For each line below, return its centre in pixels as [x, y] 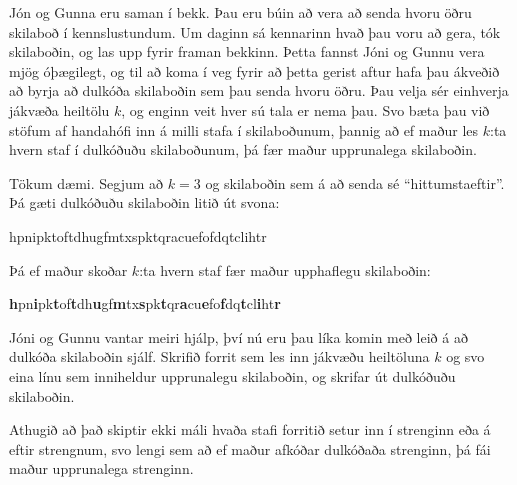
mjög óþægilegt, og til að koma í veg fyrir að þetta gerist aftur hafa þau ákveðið [254, 70]
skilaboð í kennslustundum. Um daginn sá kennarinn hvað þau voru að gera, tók [255, 31]
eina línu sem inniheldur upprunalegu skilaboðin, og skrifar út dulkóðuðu [232, 375]
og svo [465, 356]
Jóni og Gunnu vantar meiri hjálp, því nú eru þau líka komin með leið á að [238, 336]
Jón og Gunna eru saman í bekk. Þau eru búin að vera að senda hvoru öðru [240, 12]
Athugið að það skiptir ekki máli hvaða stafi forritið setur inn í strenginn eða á [250, 429]
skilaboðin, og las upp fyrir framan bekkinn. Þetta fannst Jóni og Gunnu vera [247, 51]
